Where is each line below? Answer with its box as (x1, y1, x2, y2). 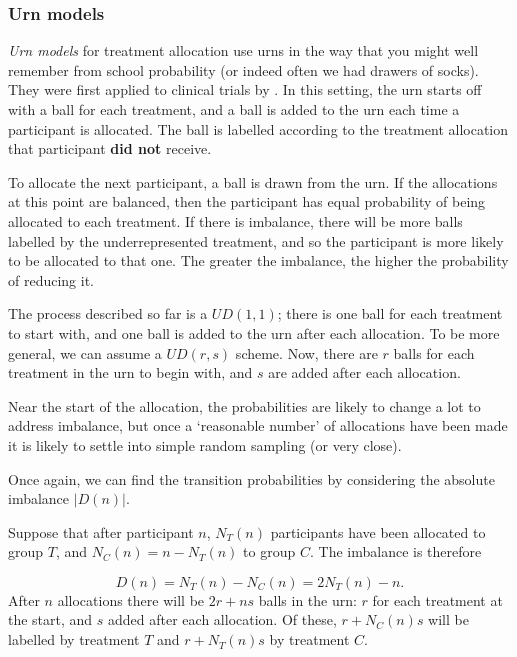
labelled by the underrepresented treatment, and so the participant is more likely (8, 230, 504, 251)
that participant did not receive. (8, 138, 212, 159)
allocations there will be (57, 589, 205, 610)
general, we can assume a (8, 342, 162, 363)
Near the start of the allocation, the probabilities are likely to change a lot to (8, 395, 481, 416)
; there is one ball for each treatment (277, 303, 503, 324)
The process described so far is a (8, 303, 208, 324)
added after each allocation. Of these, (108, 609, 337, 630)
